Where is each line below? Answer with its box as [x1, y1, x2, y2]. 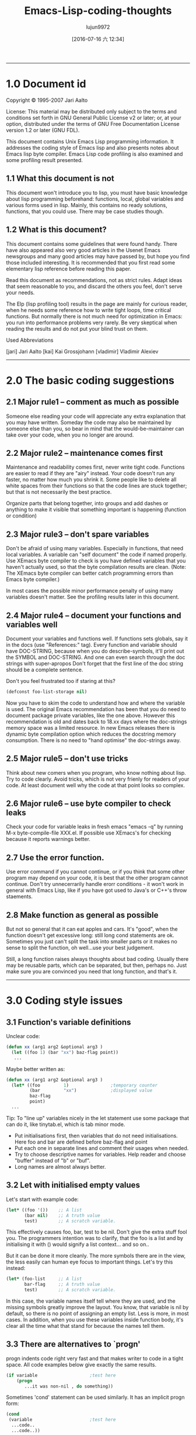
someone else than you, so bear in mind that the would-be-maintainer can [6, 425, 185, 432]
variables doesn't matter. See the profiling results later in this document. [6, 593, 180, 600]
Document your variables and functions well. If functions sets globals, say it [6, 635, 188, 642]
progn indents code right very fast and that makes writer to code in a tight [6, 1355, 184, 1362]
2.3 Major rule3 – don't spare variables [6, 529, 149, 539]
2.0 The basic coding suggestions [6, 373, 175, 387]
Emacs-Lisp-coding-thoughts [24, 4, 172, 18]
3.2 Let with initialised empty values [6, 1180, 140, 1190]
